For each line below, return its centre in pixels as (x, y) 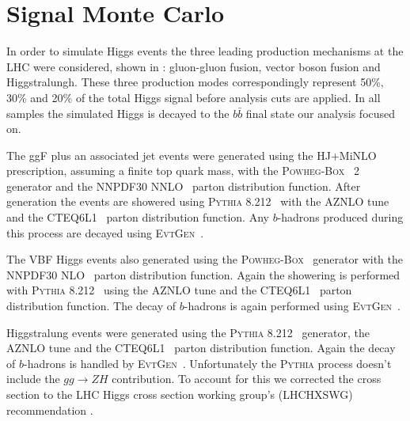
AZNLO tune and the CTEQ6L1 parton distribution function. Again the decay (201, 348)
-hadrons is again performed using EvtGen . (292, 306)
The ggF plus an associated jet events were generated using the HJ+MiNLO (192, 155)
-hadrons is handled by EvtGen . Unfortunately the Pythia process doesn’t (207, 363)
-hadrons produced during (340, 217)
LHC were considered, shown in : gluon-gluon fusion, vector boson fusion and (194, 66)
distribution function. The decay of (91, 306)
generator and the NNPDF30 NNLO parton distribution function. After (184, 186)
